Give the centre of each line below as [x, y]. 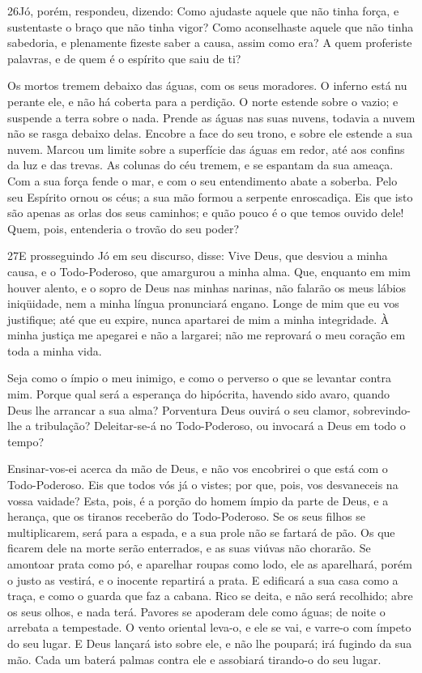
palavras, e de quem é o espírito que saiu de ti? [124, 58]
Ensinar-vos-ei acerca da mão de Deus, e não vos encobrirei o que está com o [198, 469]
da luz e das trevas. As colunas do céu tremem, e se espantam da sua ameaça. [200, 165]
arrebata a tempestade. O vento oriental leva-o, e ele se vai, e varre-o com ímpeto [209, 627]
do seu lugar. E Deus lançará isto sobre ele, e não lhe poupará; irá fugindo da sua [210, 643]
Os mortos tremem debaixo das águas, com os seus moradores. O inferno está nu [207, 85]
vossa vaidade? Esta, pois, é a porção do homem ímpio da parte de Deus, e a [198, 500]
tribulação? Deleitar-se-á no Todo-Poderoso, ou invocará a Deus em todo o [220, 426]
